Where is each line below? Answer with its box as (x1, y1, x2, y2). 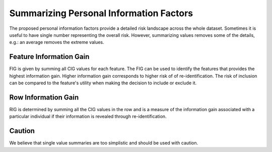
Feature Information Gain (9, 53, 90, 61)
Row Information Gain (9, 93, 79, 102)
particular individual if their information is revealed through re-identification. (9, 114, 167, 120)
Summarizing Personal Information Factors (9, 8, 193, 19)
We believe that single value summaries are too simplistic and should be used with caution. (9, 140, 198, 146)
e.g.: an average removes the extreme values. (9, 39, 104, 45)
